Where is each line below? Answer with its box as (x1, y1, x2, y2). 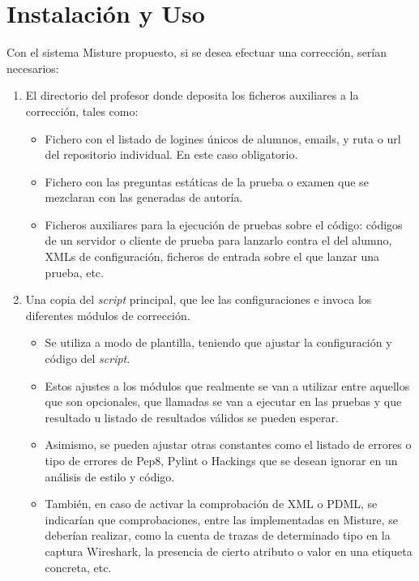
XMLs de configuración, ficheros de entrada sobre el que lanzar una (45, 248, 380, 265)
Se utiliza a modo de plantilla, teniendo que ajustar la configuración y (45, 334, 392, 351)
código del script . (45, 350, 130, 367)
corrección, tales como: (25, 102, 139, 119)
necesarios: (6, 59, 59, 76)
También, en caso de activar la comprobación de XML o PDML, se (45, 495, 378, 512)
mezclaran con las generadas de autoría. (45, 189, 243, 206)
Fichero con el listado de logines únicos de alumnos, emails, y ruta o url (45, 130, 401, 147)
